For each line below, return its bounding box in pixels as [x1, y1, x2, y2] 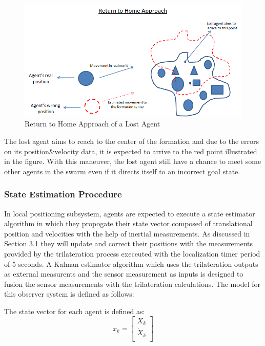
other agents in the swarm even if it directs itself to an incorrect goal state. [4, 166, 240, 176]
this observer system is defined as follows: [4, 288, 134, 299]
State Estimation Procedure [4, 188, 122, 201]
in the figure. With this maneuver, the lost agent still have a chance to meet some [4, 156, 261, 167]
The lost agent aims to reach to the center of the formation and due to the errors [4, 135, 259, 146]
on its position [4, 145, 49, 156]
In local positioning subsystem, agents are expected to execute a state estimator [4, 208, 255, 218]
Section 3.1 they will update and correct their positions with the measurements [4, 238, 253, 249]
